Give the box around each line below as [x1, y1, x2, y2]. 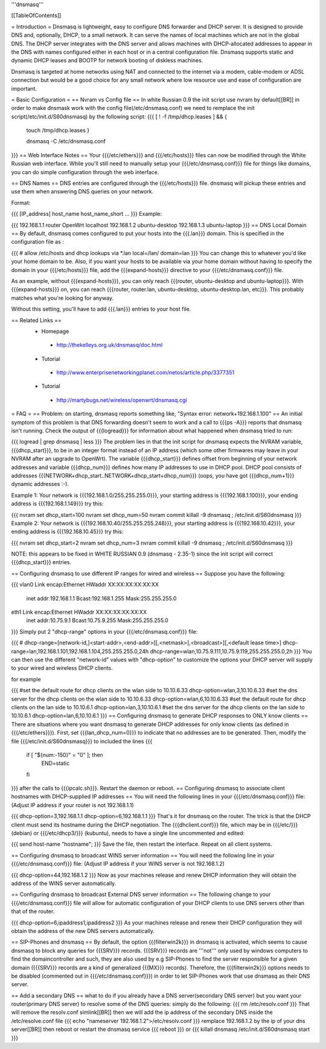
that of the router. [11, 908, 55, 915]
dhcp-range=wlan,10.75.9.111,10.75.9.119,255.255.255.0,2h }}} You [150, 648, 312, 655]
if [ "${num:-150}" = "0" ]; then [26, 751, 104, 758]
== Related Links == [11, 316, 62, 323]
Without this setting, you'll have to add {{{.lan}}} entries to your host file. [11, 305, 191, 313]
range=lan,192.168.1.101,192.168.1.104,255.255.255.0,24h [11, 648, 149, 655]
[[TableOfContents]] [11, 12, 62, 19]
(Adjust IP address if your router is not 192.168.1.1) [11, 801, 134, 808]
